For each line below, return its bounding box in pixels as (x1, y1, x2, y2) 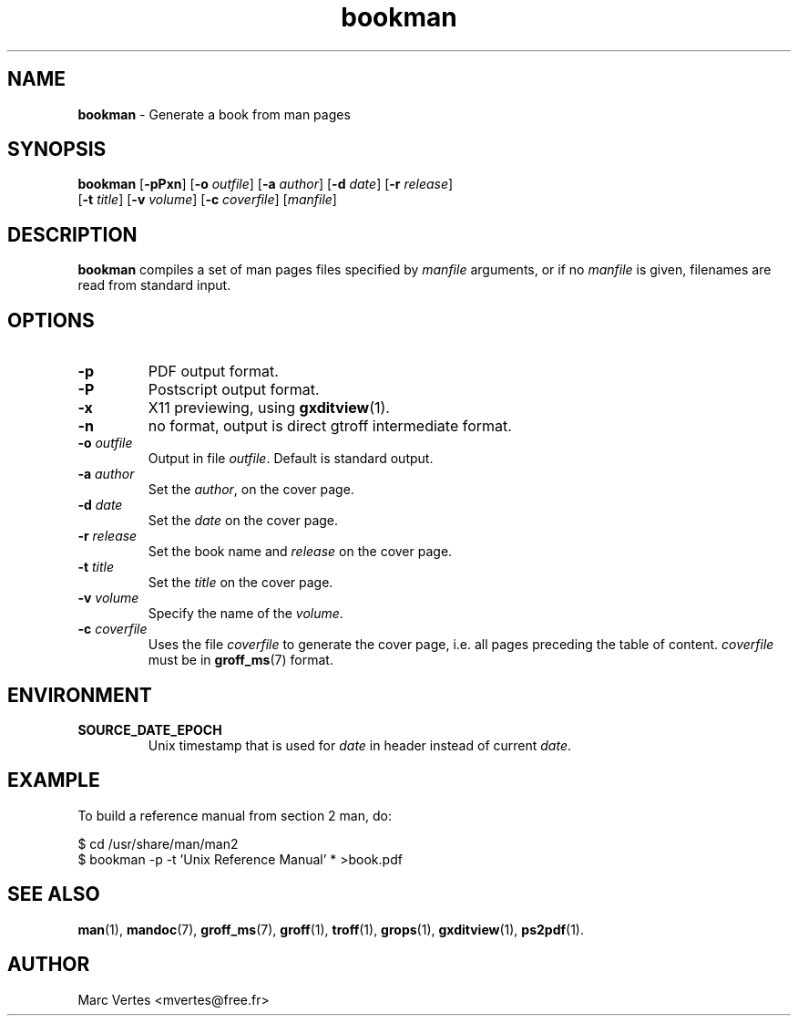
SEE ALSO (7, 883, 100, 906)
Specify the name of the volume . (148, 605, 343, 622)
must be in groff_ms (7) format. (148, 652, 333, 668)
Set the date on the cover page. (148, 512, 339, 529)
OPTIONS (7, 308, 95, 332)
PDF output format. (148, 362, 279, 381)
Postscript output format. (148, 380, 320, 399)
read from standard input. (77, 277, 231, 294)
